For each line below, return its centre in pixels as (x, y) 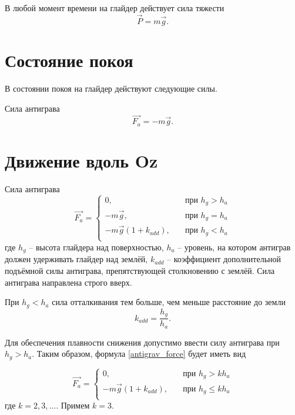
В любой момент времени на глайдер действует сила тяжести (115, 8)
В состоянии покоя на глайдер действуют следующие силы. (111, 88)
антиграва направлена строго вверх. (68, 282)
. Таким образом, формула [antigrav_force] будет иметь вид (139, 354)
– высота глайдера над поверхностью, (96, 247)
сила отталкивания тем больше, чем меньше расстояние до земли (169, 302)
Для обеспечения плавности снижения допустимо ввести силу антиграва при (142, 342)
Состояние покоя (69, 60)
